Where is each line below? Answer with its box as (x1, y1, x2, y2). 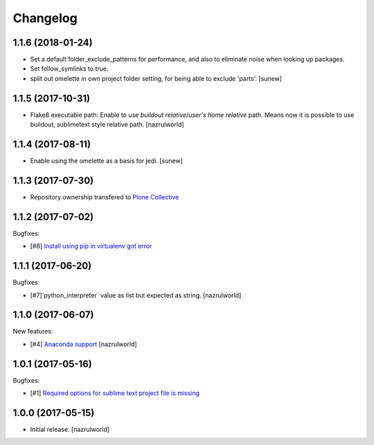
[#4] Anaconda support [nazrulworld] (30, 340, 138, 348)
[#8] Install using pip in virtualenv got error (30, 242, 152, 251)
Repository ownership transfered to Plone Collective (30, 192, 179, 201)
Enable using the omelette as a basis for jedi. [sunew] (30, 156, 183, 165)
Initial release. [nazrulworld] (30, 426, 110, 434)
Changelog (12, 10, 78, 26)
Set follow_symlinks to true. (30, 64, 109, 73)
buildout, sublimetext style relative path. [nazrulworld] (30, 120, 184, 129)
